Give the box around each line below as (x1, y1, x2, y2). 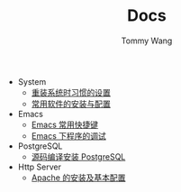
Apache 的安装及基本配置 (31, 172, 126, 183)
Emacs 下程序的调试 (31, 130, 106, 141)
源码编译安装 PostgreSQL (31, 151, 126, 162)
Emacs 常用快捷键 (31, 119, 99, 130)
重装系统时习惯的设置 (31, 87, 111, 97)
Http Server (17, 161, 61, 172)
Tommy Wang (121, 35, 173, 46)
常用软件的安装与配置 (31, 98, 111, 109)
